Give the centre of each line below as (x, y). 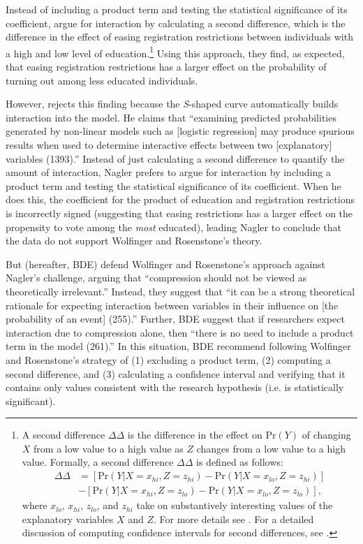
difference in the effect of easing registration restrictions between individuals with (179, 37)
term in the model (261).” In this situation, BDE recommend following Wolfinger (178, 346)
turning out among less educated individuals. (102, 80)
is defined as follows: (240, 462)
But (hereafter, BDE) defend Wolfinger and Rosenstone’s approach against (166, 264)
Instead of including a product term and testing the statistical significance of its (177, 9)
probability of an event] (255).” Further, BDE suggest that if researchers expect (175, 319)
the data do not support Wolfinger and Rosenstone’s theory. (134, 241)
